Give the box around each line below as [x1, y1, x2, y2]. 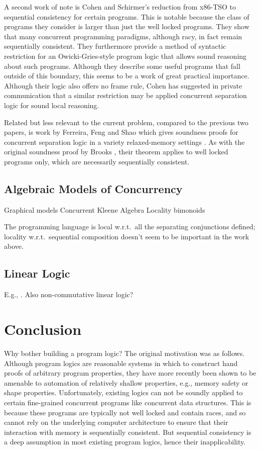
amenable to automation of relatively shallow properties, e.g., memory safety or [4, 377, 248, 388]
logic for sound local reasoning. [4, 100, 99, 110]
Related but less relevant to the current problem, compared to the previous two [4, 117, 248, 127]
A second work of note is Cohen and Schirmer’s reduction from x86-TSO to [4, 2, 236, 12]
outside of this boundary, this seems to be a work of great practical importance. [4, 70, 249, 81]
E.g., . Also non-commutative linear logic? [4, 289, 134, 300]
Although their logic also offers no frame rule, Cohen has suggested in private [4, 80, 242, 91]
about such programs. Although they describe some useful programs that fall [4, 60, 240, 71]
